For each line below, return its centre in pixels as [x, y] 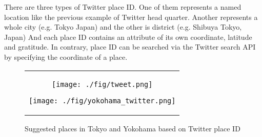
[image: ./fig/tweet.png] [102, 84]
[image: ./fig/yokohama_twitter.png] [102, 100]
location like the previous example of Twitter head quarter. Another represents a [131, 17]
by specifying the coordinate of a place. [66, 56]
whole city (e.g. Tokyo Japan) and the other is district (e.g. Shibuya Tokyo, [123, 27]
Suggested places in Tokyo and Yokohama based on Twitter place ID [133, 128]
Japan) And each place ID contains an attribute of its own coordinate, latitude [128, 37]
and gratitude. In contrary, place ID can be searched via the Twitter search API [130, 47]
